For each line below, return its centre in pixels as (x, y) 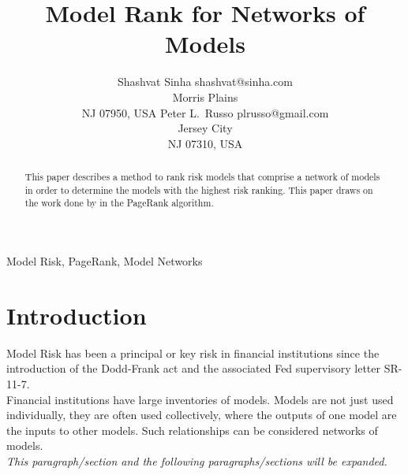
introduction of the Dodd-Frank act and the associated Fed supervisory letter (194, 368)
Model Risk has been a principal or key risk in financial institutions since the (193, 353)
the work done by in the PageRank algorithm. (119, 203)
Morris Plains (205, 96)
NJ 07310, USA (205, 143)
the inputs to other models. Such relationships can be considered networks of (192, 430)
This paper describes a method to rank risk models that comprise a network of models (202, 177)
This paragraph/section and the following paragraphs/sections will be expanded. (197, 460)
